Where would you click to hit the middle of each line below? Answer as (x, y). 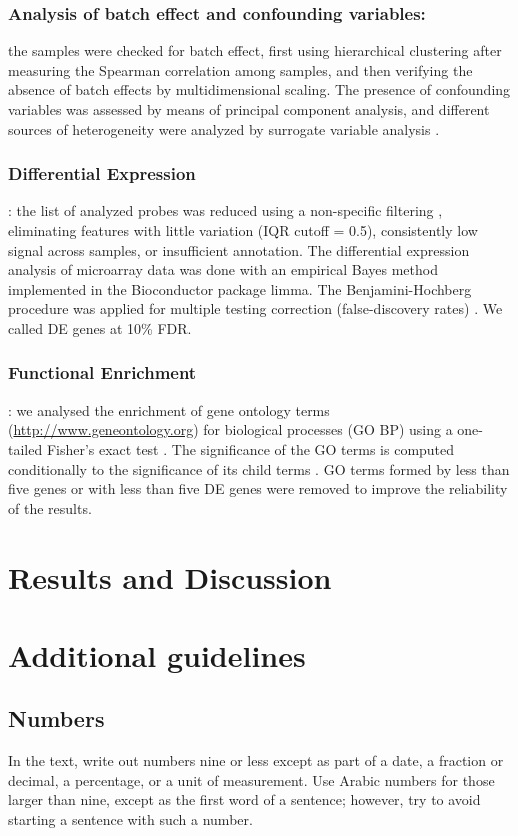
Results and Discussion (170, 576)
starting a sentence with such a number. (130, 819)
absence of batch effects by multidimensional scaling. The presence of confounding (259, 89)
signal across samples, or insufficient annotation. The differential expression (239, 249)
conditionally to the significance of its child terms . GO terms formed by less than (259, 468)
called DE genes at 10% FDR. (100, 327)
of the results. (50, 507)
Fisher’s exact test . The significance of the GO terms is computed (250, 448)
